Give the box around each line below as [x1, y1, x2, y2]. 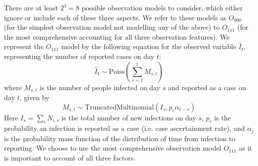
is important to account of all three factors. [4, 153, 136, 163]
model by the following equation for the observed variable [61, 41, 236, 52]
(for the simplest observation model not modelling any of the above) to [4, 22, 220, 32]
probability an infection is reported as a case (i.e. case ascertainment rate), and [4, 123, 245, 133]
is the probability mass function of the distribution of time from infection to [4, 133, 235, 143]
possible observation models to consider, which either [81, 2, 243, 12]
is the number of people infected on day [40, 82, 160, 92]
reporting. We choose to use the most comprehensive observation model [4, 143, 222, 153]
